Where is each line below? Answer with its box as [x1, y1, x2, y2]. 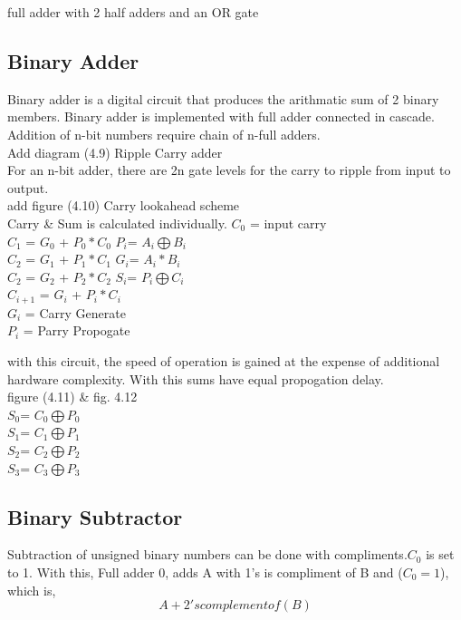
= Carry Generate [24, 303, 126, 322]
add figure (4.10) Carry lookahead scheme [7, 196, 240, 215]
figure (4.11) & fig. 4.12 [7, 387, 138, 406]
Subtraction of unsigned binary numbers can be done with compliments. [7, 545, 408, 564]
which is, [7, 580, 56, 599]
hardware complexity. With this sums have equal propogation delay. [7, 369, 384, 388]
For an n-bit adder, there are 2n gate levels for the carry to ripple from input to [7, 160, 451, 179]
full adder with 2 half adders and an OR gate [7, 3, 259, 21]
